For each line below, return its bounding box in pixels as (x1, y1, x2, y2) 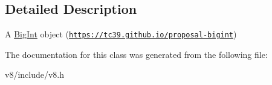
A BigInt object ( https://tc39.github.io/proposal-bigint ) (5, 28, 237, 40)
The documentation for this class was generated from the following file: (5, 48, 268, 60)
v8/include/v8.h (5, 68, 65, 81)
